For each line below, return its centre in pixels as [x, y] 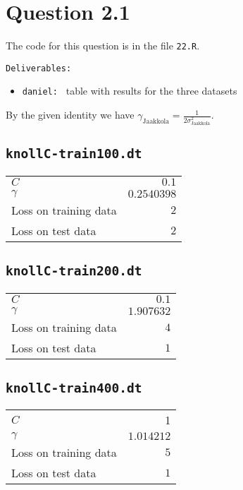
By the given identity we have [70, 115]
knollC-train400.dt [74, 388]
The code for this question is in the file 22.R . [103, 46]
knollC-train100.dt [74, 154]
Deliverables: [39, 68]
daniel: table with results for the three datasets [130, 91]
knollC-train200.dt [74, 271]
